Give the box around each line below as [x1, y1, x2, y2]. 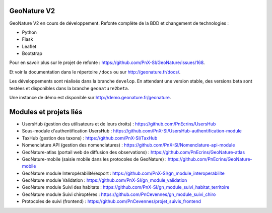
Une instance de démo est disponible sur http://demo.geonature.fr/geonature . [9, 95, 171, 101]
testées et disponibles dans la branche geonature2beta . [9, 85, 129, 91]
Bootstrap [22, 50, 43, 56]
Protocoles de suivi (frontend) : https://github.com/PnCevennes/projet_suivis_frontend [22, 198, 201, 204]
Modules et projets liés [9, 107, 83, 116]
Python [22, 29, 37, 35]
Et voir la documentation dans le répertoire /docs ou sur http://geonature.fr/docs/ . [9, 68, 181, 75]
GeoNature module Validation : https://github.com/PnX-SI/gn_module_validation [22, 177, 187, 183]
